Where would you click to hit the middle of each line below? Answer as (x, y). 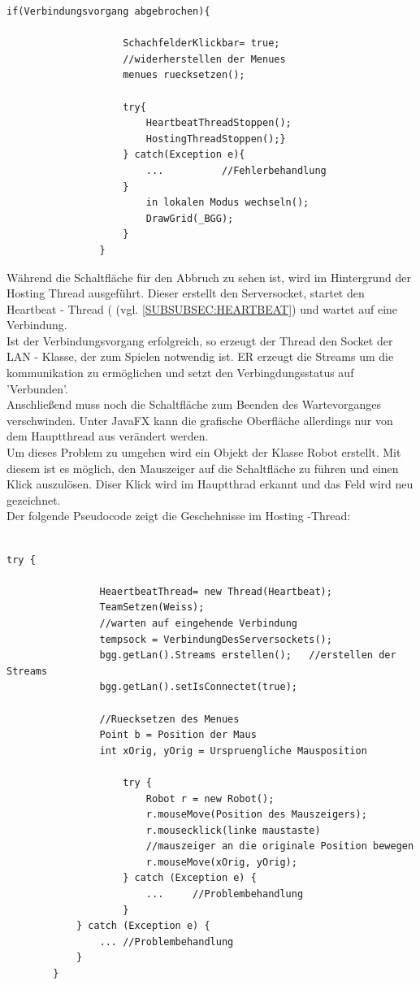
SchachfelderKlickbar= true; (201, 43)
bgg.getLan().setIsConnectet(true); (198, 687)
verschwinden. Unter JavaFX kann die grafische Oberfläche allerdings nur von (200, 420)
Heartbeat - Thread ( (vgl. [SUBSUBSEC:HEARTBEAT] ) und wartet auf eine (202, 308)
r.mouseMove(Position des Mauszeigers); (256, 815)
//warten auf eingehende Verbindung (198, 623)
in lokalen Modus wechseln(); (227, 203)
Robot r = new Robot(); (210, 798)
